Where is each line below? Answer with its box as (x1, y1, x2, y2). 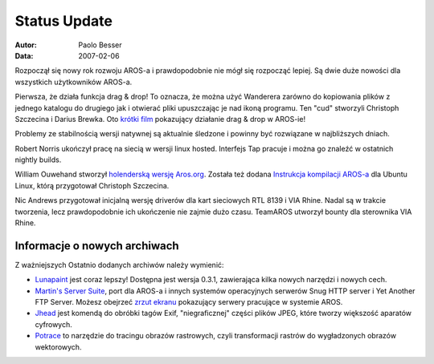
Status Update (14, 12, 113, 30)
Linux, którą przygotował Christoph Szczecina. (14, 180, 170, 190)
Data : (14, 51, 34, 60)
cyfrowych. (35, 319, 72, 329)
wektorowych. (35, 342, 82, 352)
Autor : (14, 40, 38, 50)
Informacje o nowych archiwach (14, 239, 180, 253)
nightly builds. (14, 155, 62, 164)
